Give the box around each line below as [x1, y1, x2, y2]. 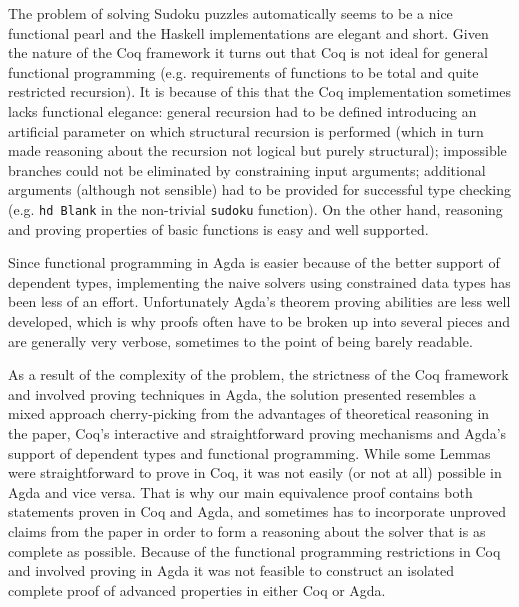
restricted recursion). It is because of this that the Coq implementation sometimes [8, 81, 512, 102]
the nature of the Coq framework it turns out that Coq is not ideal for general [8, 42, 488, 63]
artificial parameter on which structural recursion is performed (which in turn [8, 120, 484, 141]
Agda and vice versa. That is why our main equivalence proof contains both [8, 481, 473, 502]
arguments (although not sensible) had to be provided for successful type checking [8, 179, 512, 200]
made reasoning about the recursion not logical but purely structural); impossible [8, 140, 507, 161]
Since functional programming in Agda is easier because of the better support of [8, 252, 500, 273]
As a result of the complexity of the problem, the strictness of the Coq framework [8, 364, 509, 385]
